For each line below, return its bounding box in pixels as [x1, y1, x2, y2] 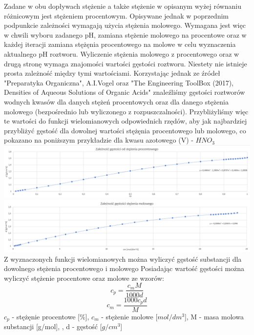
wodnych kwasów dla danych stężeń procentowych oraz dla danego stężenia [4, 96, 229, 106]
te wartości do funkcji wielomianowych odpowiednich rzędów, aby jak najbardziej [4, 116, 247, 126]
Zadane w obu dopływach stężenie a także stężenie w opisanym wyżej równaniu [4, 1, 241, 11]
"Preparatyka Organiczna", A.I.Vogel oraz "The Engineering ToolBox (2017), [4, 77, 233, 87]
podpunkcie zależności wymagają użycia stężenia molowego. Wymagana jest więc [4, 20, 246, 30]
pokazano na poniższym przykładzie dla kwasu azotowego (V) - [4, 135, 193, 145]
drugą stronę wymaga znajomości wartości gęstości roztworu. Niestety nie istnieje [4, 58, 247, 68]
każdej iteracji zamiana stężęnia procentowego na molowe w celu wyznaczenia [4, 39, 236, 49]
